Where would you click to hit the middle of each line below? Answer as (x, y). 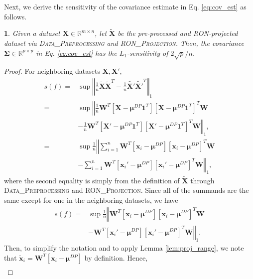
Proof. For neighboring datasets (52, 71)
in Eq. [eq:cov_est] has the (76, 53)
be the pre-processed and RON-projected (178, 33)
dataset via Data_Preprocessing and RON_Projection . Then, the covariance (124, 43)
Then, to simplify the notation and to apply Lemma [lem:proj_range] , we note (124, 248)
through (202, 180)
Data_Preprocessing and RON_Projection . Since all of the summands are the (126, 190)
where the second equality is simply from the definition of (92, 180)
